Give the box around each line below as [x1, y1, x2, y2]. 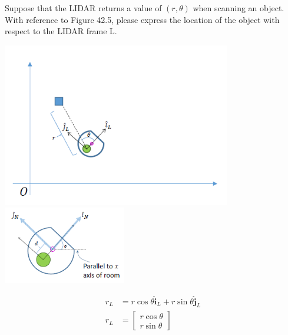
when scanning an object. [193, 2, 284, 14]
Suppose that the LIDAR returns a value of [5, 2, 162, 14]
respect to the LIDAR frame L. [5, 25, 117, 37]
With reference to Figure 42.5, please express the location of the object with [5, 13, 280, 25]
